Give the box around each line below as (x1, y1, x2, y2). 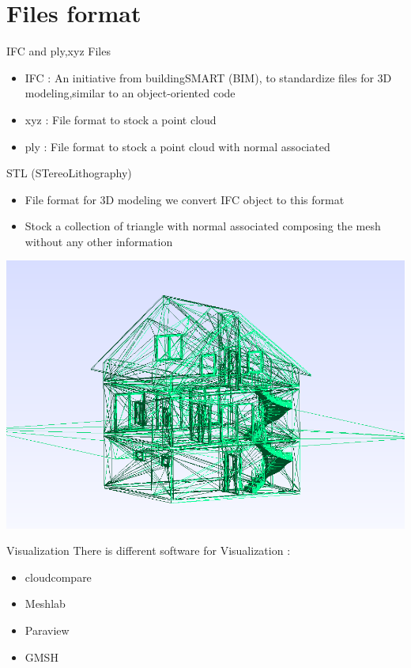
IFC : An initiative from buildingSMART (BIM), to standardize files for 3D (25, 69, 392, 85)
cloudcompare (25, 568, 92, 585)
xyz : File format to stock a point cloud (25, 111, 217, 127)
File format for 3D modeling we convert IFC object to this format (25, 191, 345, 207)
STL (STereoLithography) (6, 165, 132, 181)
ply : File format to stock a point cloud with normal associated (25, 138, 330, 154)
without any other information (25, 233, 173, 249)
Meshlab (25, 595, 66, 612)
